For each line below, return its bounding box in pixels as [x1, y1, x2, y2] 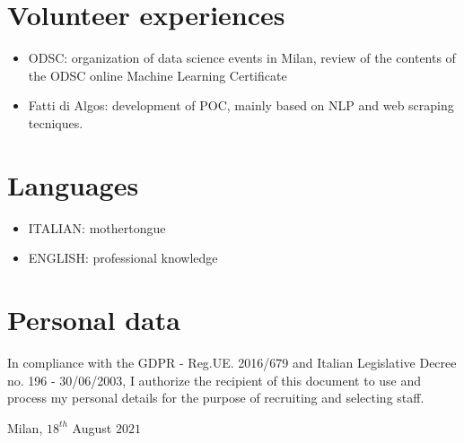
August [72, 418, 112, 437]
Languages [7, 166, 139, 203]
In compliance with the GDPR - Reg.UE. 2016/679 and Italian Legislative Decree [7, 352, 457, 371]
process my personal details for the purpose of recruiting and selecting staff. [7, 388, 425, 407]
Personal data [7, 301, 180, 337]
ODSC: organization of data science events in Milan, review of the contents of [28, 48, 456, 67]
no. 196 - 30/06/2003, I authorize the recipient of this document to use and [7, 370, 422, 389]
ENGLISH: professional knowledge [28, 248, 218, 267]
